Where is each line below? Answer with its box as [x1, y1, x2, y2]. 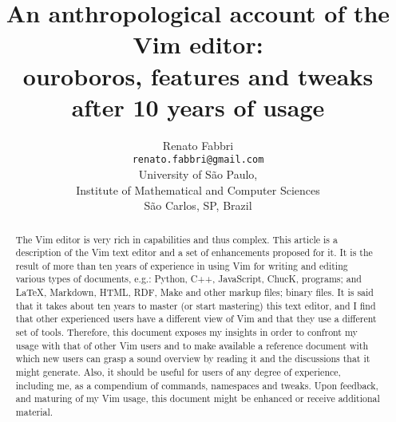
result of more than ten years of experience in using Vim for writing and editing [15, 258, 348, 272]
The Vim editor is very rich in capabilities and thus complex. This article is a [15, 232, 338, 246]
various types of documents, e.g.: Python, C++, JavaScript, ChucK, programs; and [15, 272, 362, 286]
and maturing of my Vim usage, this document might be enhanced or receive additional [15, 392, 380, 405]
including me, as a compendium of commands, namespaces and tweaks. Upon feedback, [15, 378, 378, 392]
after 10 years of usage [71, 90, 325, 123]
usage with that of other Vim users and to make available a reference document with [15, 338, 369, 352]
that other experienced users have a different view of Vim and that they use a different [15, 312, 377, 325]
